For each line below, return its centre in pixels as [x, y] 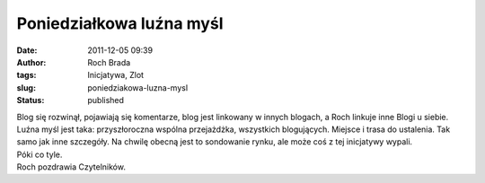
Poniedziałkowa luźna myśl [120, 23]
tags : [26, 75]
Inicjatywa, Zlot [115, 75]
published [106, 100]
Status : [31, 100]
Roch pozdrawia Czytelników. [71, 167]
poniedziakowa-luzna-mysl [138, 87]
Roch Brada [109, 62]
